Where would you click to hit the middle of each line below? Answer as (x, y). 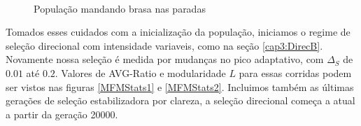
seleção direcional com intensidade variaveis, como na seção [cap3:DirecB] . (164, 45)
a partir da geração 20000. (62, 114)
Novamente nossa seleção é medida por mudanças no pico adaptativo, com (165, 59)
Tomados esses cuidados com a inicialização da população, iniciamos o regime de (178, 32)
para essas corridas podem (295, 72)
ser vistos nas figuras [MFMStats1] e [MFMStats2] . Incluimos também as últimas (180, 86)
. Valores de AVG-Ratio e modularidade (140, 72)
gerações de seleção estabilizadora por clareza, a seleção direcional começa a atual (180, 100)
